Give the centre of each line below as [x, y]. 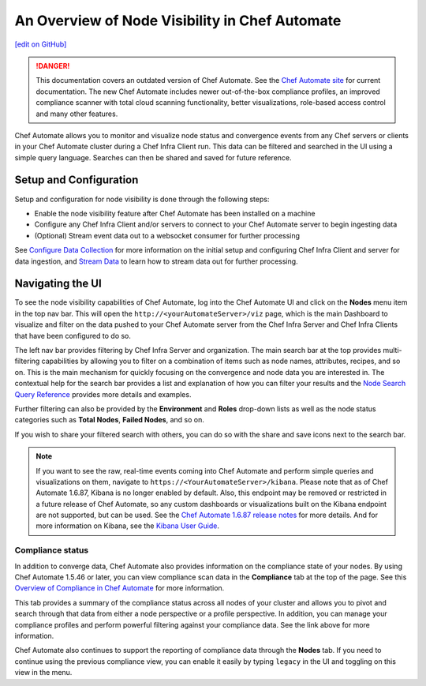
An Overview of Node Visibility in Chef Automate [178, 21]
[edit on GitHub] [41, 44]
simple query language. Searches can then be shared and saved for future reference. [153, 157]
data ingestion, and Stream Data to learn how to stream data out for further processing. [157, 261]
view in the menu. [43, 673]
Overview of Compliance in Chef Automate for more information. [120, 588]
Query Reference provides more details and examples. [103, 394]
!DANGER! [53, 66]
